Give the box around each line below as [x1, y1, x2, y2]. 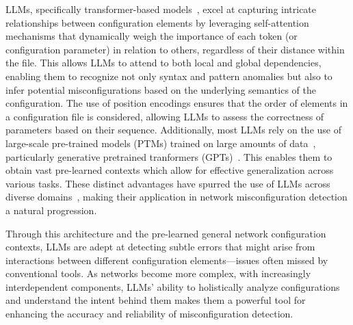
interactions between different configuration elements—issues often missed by [5, 252, 328, 267]
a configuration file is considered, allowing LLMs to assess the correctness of [5, 109, 324, 123]
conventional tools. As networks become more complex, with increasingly [5, 266, 311, 281]
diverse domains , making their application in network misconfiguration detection [5, 190, 348, 204]
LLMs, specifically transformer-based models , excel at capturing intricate [5, 2, 317, 16]
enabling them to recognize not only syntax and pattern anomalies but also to [5, 68, 332, 83]
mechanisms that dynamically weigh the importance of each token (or [5, 29, 298, 43]
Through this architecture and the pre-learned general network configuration [5, 226, 326, 240]
